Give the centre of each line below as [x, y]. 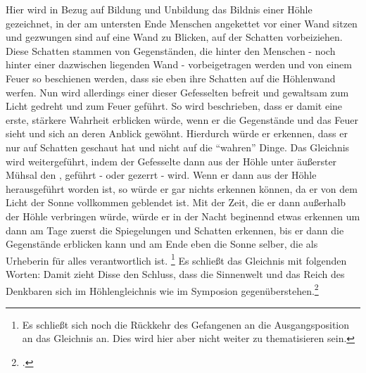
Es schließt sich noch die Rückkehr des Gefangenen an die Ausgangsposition [186, 324]
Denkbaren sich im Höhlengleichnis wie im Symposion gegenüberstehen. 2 [162, 289]
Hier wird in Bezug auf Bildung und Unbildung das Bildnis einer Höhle [159, 9]
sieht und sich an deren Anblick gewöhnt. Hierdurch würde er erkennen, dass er [177, 133]
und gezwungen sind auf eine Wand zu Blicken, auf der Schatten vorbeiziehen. [174, 37]
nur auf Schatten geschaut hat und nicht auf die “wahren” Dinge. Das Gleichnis [178, 147]
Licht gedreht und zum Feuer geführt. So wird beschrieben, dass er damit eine [174, 106]
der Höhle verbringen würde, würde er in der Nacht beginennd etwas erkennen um [183, 216]
